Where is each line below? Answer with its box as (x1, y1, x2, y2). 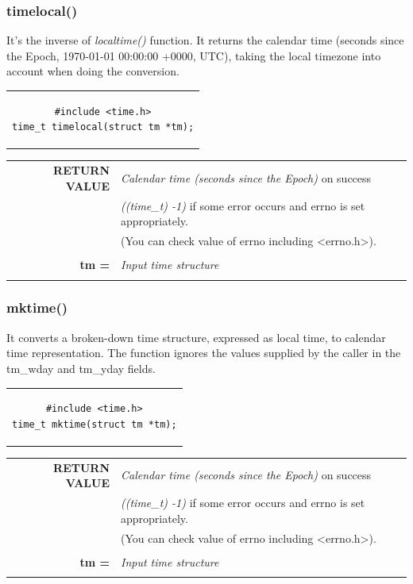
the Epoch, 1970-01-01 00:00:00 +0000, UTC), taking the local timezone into (6, 47, 381, 63)
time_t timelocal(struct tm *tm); (12, 121, 195, 133)
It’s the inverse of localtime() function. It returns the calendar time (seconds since (6, 32, 404, 48)
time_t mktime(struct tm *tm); (12, 418, 177, 430)
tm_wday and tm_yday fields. (6, 359, 156, 376)
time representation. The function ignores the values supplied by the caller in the (6, 344, 401, 361)
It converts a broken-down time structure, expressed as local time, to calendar (6, 328, 386, 345)
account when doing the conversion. (6, 63, 179, 79)
